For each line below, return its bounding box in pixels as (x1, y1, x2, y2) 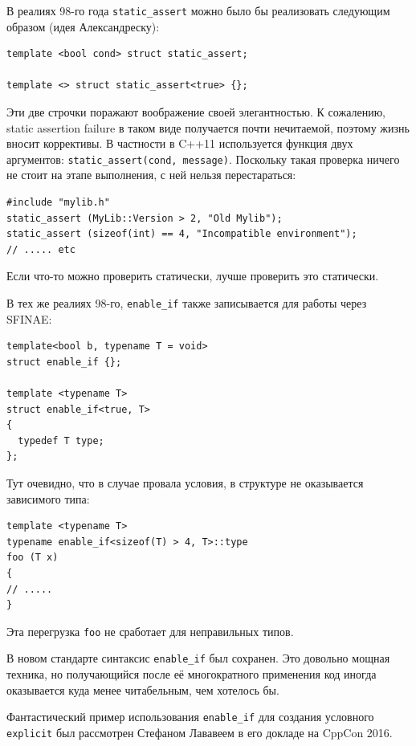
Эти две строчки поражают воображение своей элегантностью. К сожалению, (6, 104, 386, 120)
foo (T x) (6, 552, 59, 564)
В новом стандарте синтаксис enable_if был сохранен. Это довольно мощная (6, 650, 390, 667)
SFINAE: (6, 310, 52, 327)
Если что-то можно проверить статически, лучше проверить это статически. (6, 267, 379, 284)
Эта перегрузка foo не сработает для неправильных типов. (6, 622, 294, 639)
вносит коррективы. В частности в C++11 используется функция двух (6, 135, 353, 152)
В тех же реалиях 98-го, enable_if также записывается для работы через (6, 295, 367, 312)
